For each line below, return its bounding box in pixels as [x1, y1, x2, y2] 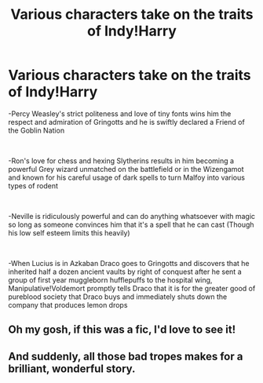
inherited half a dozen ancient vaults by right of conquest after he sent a [8, 267, 242, 276]
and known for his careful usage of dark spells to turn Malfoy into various [8, 173, 246, 182]
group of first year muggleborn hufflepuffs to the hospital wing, [8, 275, 213, 284]
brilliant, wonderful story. [8, 362, 136, 375]
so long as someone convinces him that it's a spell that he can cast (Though [8, 220, 254, 229]
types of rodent [8, 181, 59, 190]
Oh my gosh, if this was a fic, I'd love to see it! [8, 323, 236, 337]
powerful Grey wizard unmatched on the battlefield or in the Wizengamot [8, 164, 245, 173]
